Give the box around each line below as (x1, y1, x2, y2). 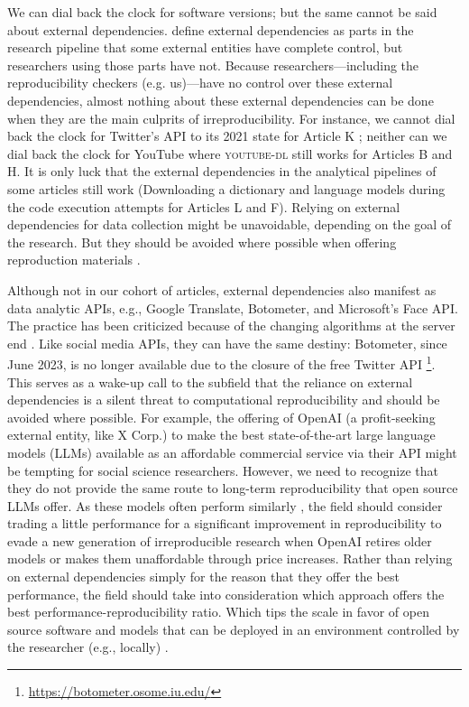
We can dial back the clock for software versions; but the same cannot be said (7, 3, 437, 21)
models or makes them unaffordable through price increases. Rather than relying (7, 549, 453, 568)
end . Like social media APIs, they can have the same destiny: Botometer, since (7, 333, 447, 352)
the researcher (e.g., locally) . (7, 637, 169, 656)
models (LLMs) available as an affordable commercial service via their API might (7, 442, 457, 461)
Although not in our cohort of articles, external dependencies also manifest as (7, 280, 437, 299)
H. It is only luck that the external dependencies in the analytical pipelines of (7, 162, 437, 181)
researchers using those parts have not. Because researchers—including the (7, 55, 419, 74)
